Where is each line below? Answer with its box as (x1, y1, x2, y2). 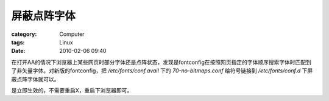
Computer (59, 30, 85, 38)
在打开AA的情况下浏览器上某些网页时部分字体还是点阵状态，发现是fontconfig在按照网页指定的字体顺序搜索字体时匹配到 (11, 58, 312, 66)
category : (11, 30, 37, 38)
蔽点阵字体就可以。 (11, 75, 60, 83)
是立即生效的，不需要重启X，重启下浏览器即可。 (11, 86, 133, 94)
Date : (11, 47, 26, 55)
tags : (11, 38, 25, 46)
